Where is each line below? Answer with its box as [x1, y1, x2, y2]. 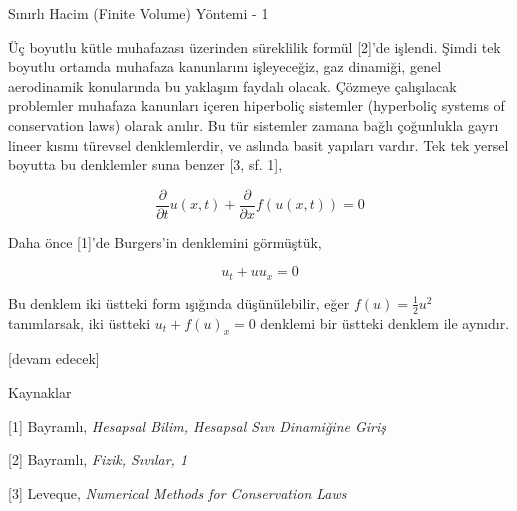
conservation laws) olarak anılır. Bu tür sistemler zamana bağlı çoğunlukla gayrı [8, 114, 499, 135]
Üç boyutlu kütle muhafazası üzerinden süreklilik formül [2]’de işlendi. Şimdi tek [8, 36, 501, 57]
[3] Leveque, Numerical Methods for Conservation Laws [8, 482, 347, 503]
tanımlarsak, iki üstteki [8, 312, 151, 333]
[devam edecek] [8, 348, 100, 369]
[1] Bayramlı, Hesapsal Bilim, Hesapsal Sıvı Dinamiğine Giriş [8, 415, 387, 436]
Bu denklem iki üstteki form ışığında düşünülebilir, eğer [8, 292, 350, 313]
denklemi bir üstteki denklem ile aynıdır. [260, 312, 510, 333]
